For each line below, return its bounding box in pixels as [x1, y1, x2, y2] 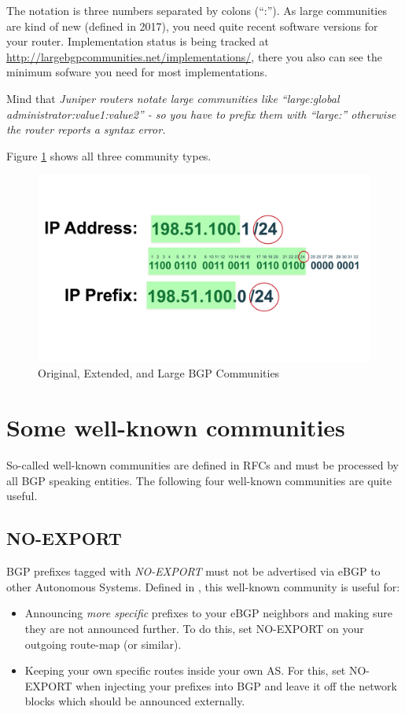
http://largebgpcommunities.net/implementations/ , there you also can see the [6, 48, 382, 64]
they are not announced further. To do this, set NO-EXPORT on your [24, 620, 364, 636]
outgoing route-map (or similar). [24, 635, 182, 652]
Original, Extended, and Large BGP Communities [38, 365, 280, 381]
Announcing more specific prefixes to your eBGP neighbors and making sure [24, 605, 393, 621]
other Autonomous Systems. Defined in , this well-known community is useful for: [6, 578, 400, 594]
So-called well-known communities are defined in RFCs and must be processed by [6, 457, 399, 473]
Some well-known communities [6, 411, 345, 443]
